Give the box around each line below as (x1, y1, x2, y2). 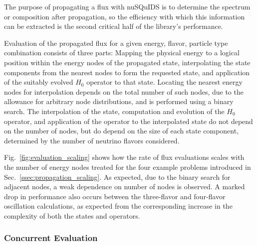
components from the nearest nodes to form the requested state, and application (4, 67, 250, 77)
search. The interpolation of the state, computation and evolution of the (4, 106, 225, 116)
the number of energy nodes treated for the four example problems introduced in (4, 161, 251, 172)
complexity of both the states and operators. (4, 210, 140, 221)
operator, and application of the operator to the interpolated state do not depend (4, 116, 253, 126)
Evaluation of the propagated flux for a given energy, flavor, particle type (4, 37, 228, 48)
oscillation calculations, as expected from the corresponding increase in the (4, 201, 233, 211)
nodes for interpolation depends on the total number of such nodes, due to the (4, 86, 244, 97)
